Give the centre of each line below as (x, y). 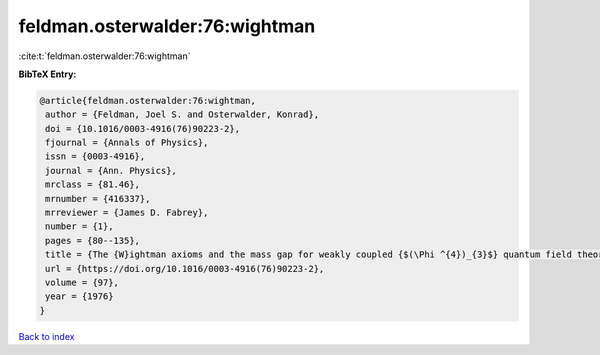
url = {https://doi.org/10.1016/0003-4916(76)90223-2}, (185, 268)
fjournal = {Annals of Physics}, (127, 143)
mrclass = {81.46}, (92, 184)
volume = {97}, (82, 282)
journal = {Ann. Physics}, (111, 170)
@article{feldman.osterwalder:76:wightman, (148, 100)
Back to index (46, 336)
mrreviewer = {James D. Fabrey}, (127, 213)
